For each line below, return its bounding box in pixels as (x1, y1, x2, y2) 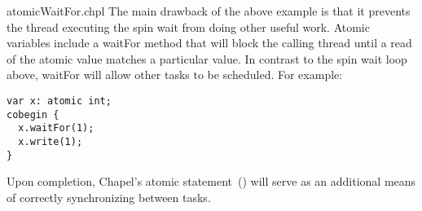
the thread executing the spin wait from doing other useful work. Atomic (7, 18, 370, 35)
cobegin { (7, 108, 59, 121)
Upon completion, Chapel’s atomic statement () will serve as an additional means (7, 173, 416, 190)
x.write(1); (18, 135, 83, 147)
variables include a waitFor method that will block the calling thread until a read (7, 34, 412, 51)
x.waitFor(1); (18, 122, 95, 134)
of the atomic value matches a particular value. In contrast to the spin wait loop (7, 50, 407, 67)
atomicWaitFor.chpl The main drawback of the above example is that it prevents (7, 2, 411, 19)
